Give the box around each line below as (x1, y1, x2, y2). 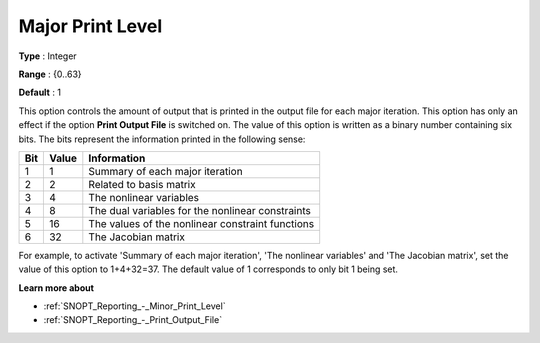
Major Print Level (18, 15, 163, 37)
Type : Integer (18, 50, 77, 62)
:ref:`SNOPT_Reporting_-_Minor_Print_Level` (43, 300, 226, 312)
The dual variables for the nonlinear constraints (88, 203, 312, 217)
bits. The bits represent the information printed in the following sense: (18, 133, 306, 145)
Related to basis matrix (88, 177, 196, 191)
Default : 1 (18, 86, 62, 99)
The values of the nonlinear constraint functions (88, 216, 315, 230)
